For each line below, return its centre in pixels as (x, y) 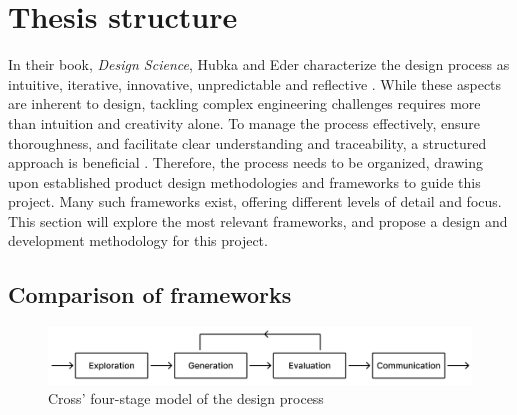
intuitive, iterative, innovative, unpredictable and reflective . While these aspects (255, 83)
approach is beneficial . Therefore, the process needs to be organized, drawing (245, 162)
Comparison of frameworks (150, 294)
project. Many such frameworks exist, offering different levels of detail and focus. (255, 201)
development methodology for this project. (138, 240)
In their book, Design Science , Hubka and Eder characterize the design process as (259, 64)
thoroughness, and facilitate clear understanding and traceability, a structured (247, 142)
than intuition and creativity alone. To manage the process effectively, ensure (244, 122)
